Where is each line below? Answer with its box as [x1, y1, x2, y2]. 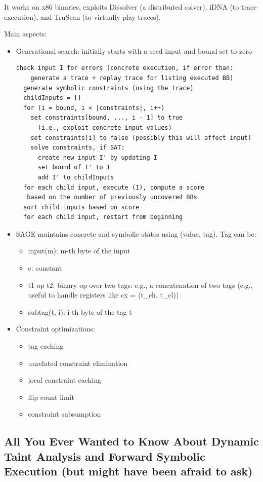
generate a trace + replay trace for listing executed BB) [30, 74, 234, 82]
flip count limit [28, 391, 74, 402]
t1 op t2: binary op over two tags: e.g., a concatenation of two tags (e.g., [28, 279, 253, 290]
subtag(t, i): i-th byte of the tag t [28, 306, 132, 317]
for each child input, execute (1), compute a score [23, 183, 205, 191]
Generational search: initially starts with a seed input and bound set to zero [16, 45, 252, 56]
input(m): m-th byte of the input [28, 245, 130, 256]
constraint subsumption [28, 409, 101, 419]
